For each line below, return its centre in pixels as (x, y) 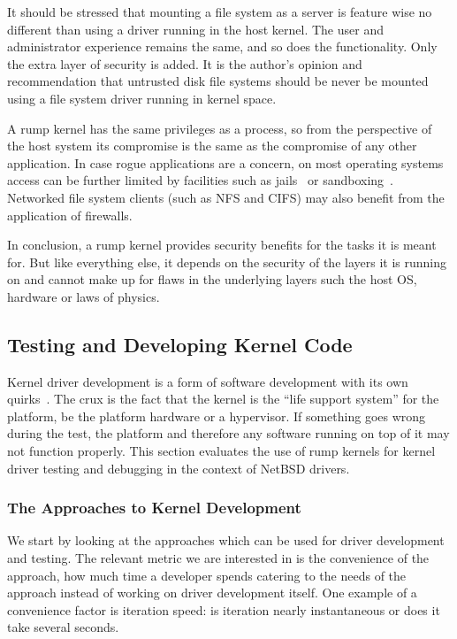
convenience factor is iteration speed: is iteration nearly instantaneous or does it (224, 609)
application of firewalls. (70, 215)
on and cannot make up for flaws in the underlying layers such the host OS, (212, 279)
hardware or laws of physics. (84, 296)
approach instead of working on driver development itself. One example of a (212, 593)
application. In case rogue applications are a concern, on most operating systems (225, 162)
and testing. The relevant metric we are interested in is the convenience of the (218, 558)
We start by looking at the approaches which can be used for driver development (226, 540)
